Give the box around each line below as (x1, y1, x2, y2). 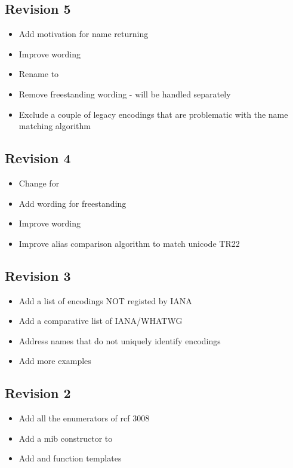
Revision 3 (5, 266, 71, 285)
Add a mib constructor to (18, 432, 113, 444)
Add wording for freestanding (18, 197, 127, 209)
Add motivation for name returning (18, 27, 149, 40)
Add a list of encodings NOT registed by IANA (18, 294, 192, 307)
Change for (18, 176, 60, 189)
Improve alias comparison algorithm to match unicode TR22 (18, 237, 240, 249)
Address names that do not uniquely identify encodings (18, 334, 221, 347)
